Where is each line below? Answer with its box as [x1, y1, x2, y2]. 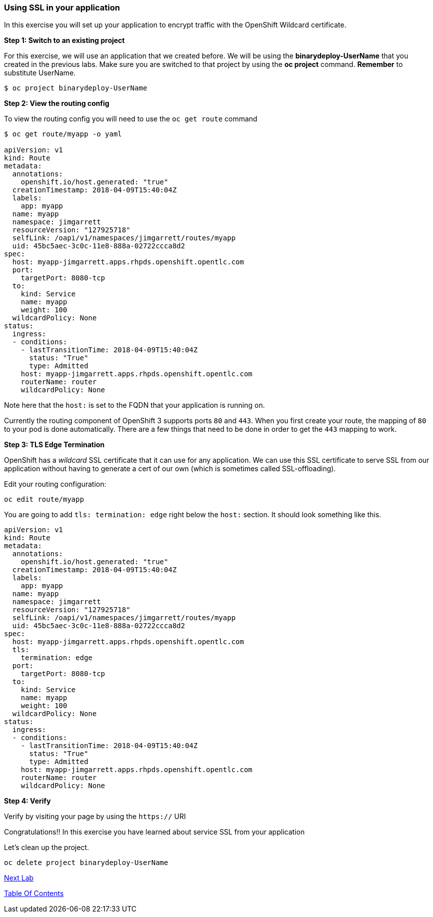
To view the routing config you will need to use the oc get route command [4, 114, 258, 123]
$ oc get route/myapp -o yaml [4, 130, 122, 138]
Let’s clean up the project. [4, 843, 89, 852]
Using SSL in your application [4, 2, 120, 12]
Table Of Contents [4, 889, 64, 898]
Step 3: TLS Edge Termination [4, 440, 105, 449]
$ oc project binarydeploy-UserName [4, 84, 147, 92]
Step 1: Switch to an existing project [4, 36, 125, 45]
